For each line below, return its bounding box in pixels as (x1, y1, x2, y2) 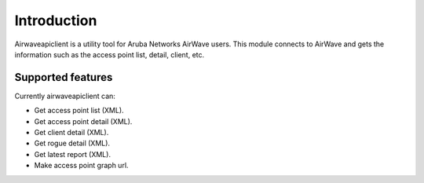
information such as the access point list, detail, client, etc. (14, 49, 205, 59)
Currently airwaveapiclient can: (14, 91, 115, 101)
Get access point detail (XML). (34, 116, 133, 126)
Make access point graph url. (34, 161, 129, 170)
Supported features (14, 71, 113, 84)
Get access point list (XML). (34, 106, 125, 115)
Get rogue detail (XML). (34, 138, 110, 148)
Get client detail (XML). (34, 128, 109, 137)
